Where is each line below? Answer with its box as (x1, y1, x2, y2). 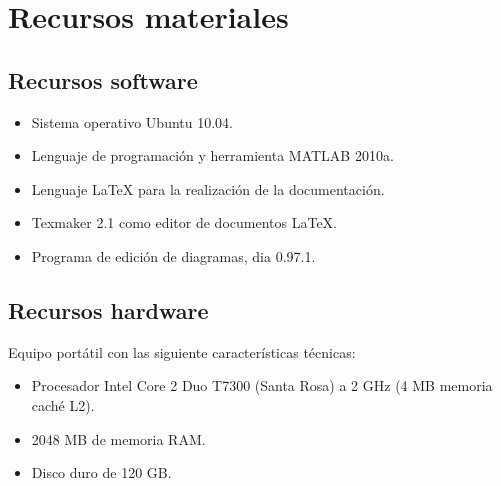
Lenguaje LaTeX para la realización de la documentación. (31, 178, 385, 199)
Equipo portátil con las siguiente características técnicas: (8, 341, 356, 362)
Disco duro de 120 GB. (31, 462, 172, 483)
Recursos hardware (8, 294, 209, 325)
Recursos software (8, 64, 198, 95)
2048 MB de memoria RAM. (31, 428, 206, 449)
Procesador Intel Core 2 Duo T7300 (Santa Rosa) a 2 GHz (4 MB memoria (31, 375, 493, 396)
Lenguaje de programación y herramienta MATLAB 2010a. (31, 145, 394, 166)
